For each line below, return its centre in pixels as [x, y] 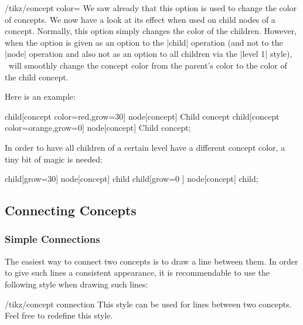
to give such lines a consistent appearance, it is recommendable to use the [137, 272]
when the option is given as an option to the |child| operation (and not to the [144, 42]
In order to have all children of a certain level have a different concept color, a [145, 147]
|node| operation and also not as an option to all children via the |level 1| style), [149, 54]
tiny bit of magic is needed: [54, 159]
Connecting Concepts [71, 210]
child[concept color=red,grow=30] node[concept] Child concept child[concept [142, 116]
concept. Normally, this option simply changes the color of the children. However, [151, 31]
